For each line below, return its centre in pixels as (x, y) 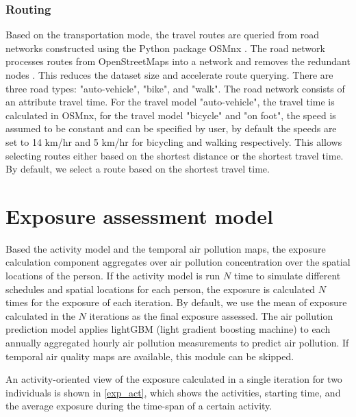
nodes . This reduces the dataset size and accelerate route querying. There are (169, 75)
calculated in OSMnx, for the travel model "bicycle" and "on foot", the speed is (171, 115)
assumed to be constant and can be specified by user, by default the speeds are (171, 128)
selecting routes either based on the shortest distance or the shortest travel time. (175, 155)
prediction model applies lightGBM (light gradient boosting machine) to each (168, 329)
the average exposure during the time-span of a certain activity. (139, 406)
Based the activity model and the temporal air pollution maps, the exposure (166, 248)
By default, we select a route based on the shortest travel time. (138, 169)
